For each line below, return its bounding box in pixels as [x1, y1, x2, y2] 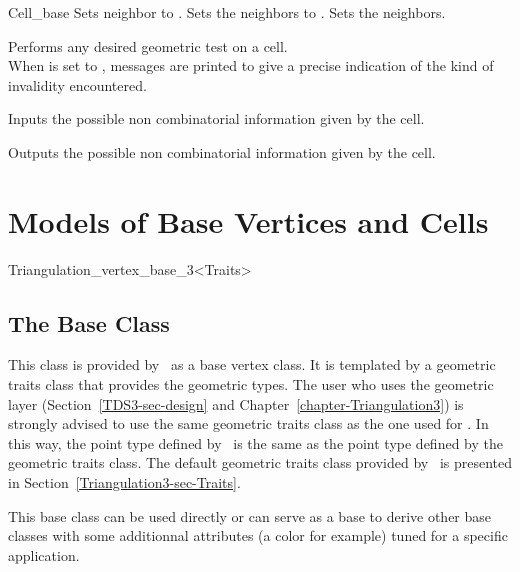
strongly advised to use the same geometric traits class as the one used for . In [8, 413, 489, 434]
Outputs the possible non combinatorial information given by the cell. [8, 141, 436, 162]
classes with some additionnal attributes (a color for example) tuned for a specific [8, 525, 508, 546]
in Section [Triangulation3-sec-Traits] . [8, 472, 241, 493]
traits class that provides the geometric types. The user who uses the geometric [8, 374, 494, 395]
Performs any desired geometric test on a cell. [8, 35, 288, 56]
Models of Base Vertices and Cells [8, 200, 489, 241]
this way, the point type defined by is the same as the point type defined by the [8, 432, 503, 453]
